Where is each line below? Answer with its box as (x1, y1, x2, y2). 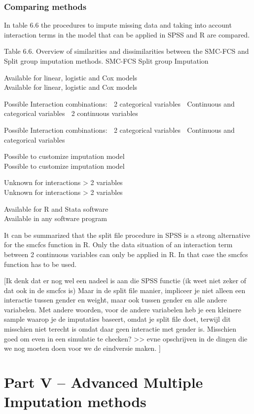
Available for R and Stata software (4, 203, 109, 214)
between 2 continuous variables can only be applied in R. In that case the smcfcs (4, 249, 248, 259)
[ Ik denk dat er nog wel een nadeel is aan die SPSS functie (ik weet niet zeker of (4, 275, 247, 286)
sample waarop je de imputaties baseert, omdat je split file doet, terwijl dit (4, 314, 231, 324)
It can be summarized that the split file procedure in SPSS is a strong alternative (4, 229, 250, 240)
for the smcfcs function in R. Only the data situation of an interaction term (4, 239, 233, 250)
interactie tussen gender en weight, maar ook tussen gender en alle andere (4, 295, 227, 305)
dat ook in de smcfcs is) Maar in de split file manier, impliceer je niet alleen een (4, 285, 246, 295)
